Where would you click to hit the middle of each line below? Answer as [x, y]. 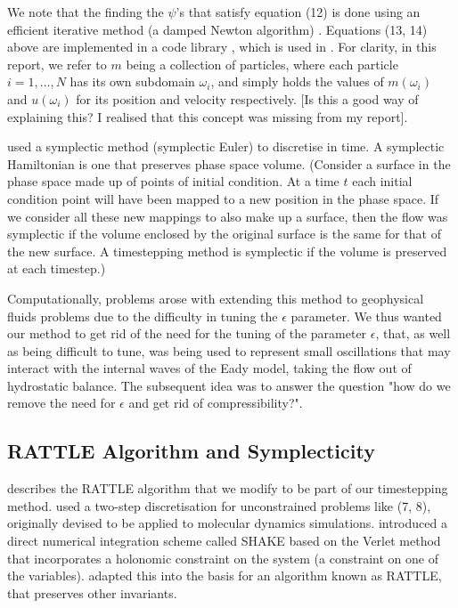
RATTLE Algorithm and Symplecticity [191, 451]
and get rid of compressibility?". [216, 403]
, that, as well [413, 333]
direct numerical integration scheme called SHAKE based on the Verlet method [224, 541]
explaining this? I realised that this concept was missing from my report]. [208, 116]
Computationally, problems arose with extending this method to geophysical [216, 298]
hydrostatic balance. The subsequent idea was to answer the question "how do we [229, 385]
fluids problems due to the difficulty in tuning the [143, 316]
